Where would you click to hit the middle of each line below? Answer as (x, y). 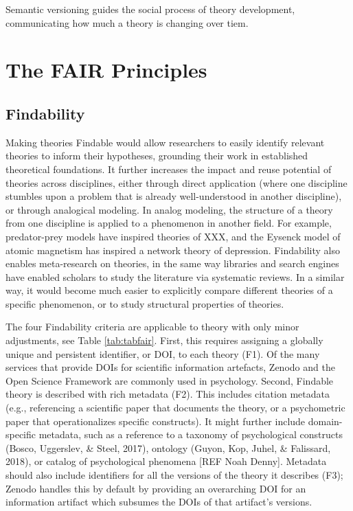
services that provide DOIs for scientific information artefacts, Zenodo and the (170, 367)
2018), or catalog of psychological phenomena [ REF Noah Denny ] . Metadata (166, 461)
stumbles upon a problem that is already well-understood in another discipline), (174, 196)
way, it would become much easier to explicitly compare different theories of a (169, 290)
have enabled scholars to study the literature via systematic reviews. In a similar (175, 276)
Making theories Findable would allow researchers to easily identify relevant (165, 142)
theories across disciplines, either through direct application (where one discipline (176, 182)
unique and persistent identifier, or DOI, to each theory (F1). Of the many (163, 353)
